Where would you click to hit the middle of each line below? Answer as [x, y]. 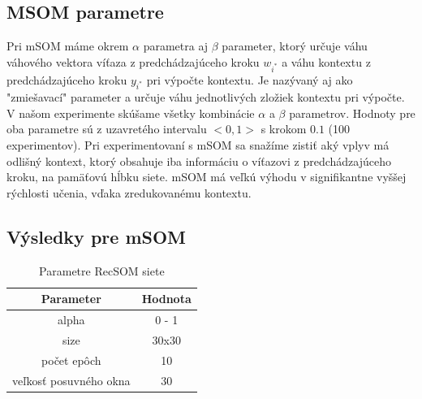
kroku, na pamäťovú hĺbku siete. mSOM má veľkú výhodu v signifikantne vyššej [207, 177]
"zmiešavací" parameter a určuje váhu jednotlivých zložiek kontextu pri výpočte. [206, 97]
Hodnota [166, 299]
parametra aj [176, 46]
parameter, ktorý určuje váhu [295, 46]
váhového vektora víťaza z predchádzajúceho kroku [133, 61]
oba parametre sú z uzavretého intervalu [107, 129]
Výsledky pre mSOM [97, 236]
